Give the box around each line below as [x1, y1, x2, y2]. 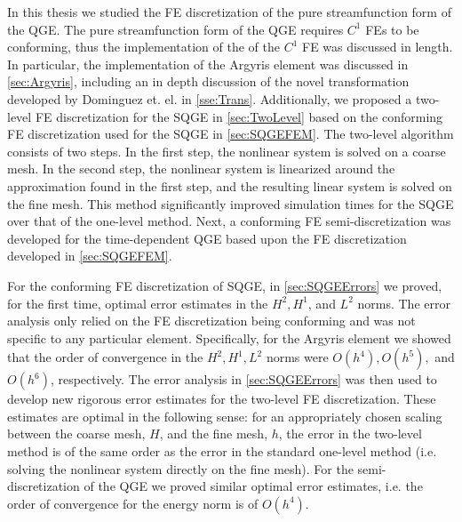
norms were [266, 348, 329, 366]
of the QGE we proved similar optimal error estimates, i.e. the [84, 477, 423, 495]
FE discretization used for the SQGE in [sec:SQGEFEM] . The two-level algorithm [7, 124, 454, 143]
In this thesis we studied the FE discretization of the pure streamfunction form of [7, 3, 451, 20]
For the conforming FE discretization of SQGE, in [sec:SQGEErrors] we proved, [7, 276, 442, 294]
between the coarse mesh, [7, 424, 146, 443]
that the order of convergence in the [7, 348, 203, 366]
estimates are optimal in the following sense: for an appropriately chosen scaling [7, 406, 442, 425]
